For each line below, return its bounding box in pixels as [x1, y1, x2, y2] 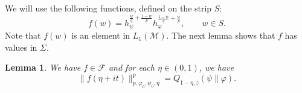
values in [5, 40, 37, 53]
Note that [5, 29, 41, 42]
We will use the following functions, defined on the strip [5, 2, 212, 14]
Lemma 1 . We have [5, 61, 81, 74]
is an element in [71, 29, 130, 42]
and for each [108, 61, 155, 74]
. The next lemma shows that [166, 29, 275, 42]
